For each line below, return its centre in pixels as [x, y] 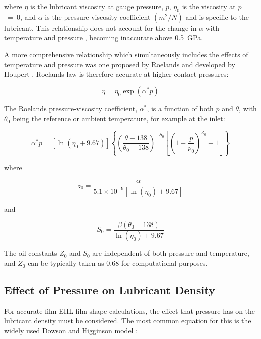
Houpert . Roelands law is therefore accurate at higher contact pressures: [116, 74]
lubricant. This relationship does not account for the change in [100, 27]
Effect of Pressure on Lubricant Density [110, 290]
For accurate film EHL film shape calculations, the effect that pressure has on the [130, 311]
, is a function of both [180, 108]
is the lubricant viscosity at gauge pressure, [97, 6]
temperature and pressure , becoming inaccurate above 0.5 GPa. [104, 37]
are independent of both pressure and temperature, [171, 253]
